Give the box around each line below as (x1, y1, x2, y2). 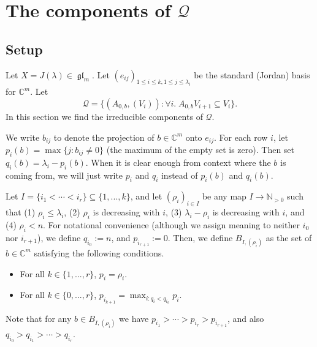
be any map (202, 190, 246, 203)
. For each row (214, 130, 268, 143)
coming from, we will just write (6, 168, 123, 181)
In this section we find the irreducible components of (6, 110, 203, 122)
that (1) (6, 206, 36, 218)
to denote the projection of (53, 130, 155, 143)
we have (119, 312, 149, 324)
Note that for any (6, 312, 72, 324)
